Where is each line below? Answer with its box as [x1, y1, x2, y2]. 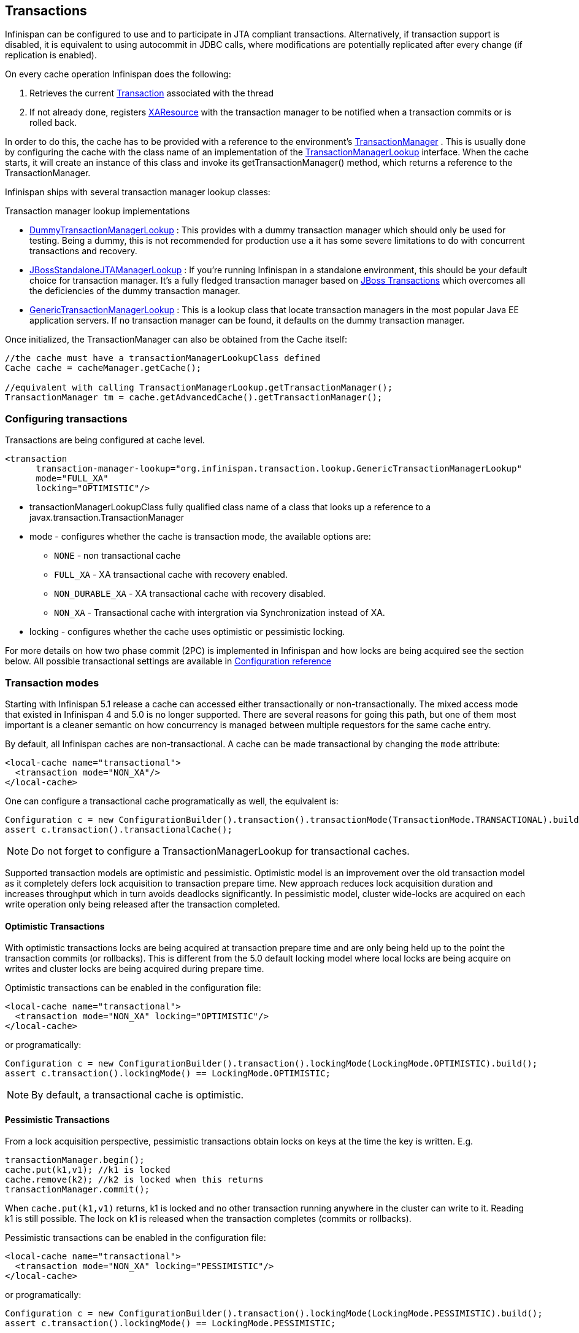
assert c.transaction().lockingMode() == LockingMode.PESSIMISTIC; [5, 1318, 336, 1329]
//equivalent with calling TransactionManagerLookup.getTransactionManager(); [5, 383, 393, 393]
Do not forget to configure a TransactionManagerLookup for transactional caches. [31, 844, 410, 857]
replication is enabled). [5, 50, 97, 61]
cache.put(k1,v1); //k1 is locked [5, 1165, 171, 1175]
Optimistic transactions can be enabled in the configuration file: [5, 982, 261, 993]
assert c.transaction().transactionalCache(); [5, 824, 232, 834]
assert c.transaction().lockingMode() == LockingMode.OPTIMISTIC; [5, 1068, 331, 1079]
